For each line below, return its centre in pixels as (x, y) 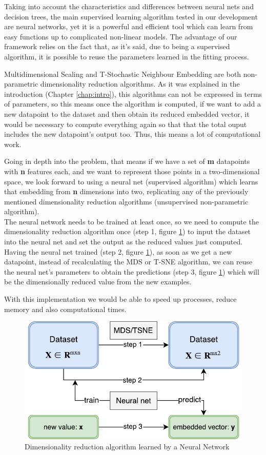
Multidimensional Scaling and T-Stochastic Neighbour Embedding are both (123, 74)
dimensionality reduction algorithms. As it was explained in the (140, 84)
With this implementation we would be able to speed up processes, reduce (120, 299)
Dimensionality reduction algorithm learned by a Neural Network (127, 447)
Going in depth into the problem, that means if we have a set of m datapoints (127, 161)
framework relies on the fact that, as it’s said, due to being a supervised (117, 46)
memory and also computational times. (65, 309)
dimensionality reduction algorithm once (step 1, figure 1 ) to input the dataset (128, 231)
